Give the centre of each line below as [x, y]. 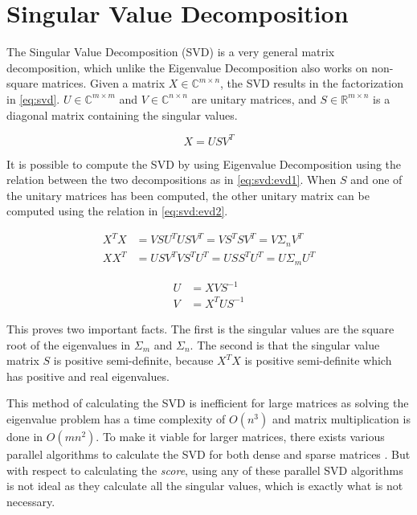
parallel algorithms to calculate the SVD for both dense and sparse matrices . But [208, 454]
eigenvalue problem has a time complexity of [116, 418]
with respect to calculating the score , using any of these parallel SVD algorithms [205, 470]
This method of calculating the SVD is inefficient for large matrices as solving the [208, 403]
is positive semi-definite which [318, 360]
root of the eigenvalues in [69, 344]
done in [25, 436]
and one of [376, 180]
